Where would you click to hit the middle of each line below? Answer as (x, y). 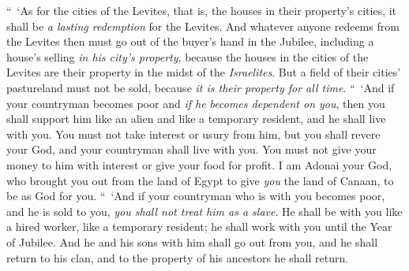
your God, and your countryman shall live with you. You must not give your (191, 149)
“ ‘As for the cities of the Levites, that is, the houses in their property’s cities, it (202, 10)
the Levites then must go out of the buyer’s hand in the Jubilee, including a (190, 41)
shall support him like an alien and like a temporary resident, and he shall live (196, 119)
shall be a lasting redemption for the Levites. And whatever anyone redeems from (203, 26)
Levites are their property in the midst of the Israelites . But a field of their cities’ (204, 72)
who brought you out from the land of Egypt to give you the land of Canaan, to (200, 180)
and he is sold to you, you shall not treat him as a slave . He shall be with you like (204, 211)
